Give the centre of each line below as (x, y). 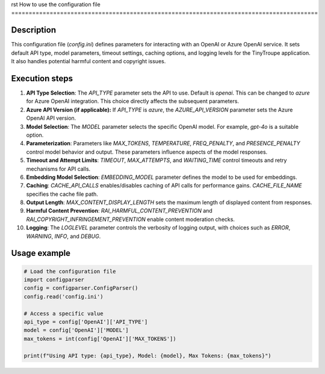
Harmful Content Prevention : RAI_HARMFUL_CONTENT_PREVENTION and (119, 211)
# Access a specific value (63, 313)
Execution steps (42, 78)
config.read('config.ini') (63, 296)
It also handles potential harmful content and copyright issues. (88, 61)
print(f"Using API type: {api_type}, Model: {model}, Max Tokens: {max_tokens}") (148, 356)
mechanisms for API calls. (58, 169)
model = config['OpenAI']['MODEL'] (76, 330)
